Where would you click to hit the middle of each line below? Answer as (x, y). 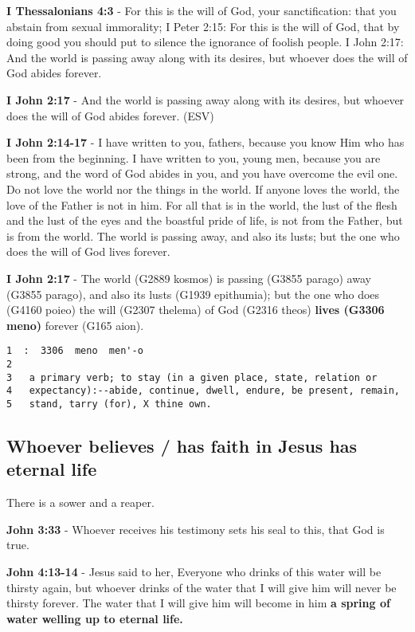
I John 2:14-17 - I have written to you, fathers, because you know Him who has (206, 142)
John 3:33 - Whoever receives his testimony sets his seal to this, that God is (196, 529)
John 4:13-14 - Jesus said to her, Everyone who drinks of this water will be (194, 571)
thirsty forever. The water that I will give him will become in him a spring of (198, 603)
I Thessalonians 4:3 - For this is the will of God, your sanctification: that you (202, 10)
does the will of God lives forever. (88, 251)
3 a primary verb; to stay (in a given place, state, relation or (192, 377)
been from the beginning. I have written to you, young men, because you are (194, 157)
